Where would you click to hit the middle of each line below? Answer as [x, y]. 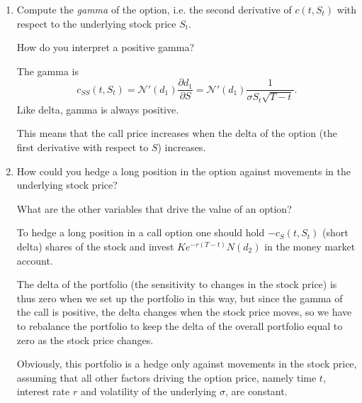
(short [335, 232]
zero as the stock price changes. [85, 339]
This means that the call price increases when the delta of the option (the [177, 133]
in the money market [310, 246]
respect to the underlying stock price [96, 23]
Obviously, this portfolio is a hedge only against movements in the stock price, [187, 364]
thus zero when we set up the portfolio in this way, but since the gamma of [180, 298]
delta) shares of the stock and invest [95, 246]
